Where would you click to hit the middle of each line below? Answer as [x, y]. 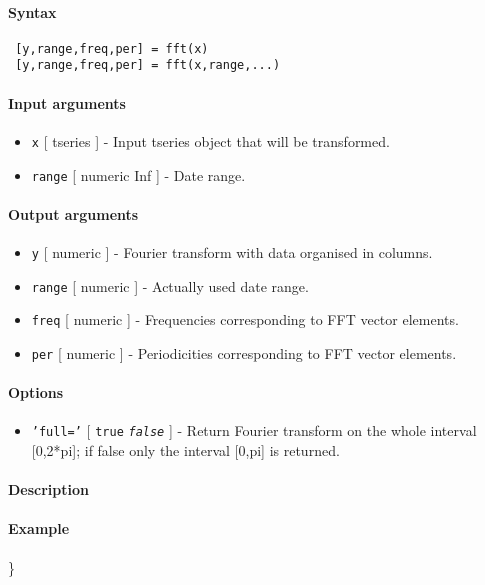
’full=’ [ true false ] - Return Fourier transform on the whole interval [254, 430]
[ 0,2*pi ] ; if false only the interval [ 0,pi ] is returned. [185, 450]
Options [36, 392]
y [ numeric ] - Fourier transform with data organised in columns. [232, 252]
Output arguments [73, 213]
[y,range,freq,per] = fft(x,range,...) [148, 65]
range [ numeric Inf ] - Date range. [138, 174]
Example [39, 528]
